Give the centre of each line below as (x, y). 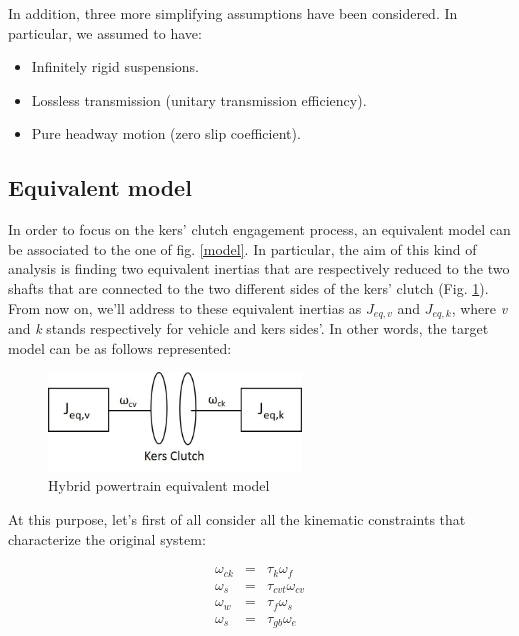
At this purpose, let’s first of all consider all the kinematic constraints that (237, 519)
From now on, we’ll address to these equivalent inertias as (185, 307)
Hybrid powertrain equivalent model (159, 485)
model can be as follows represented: (120, 347)
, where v (479, 307)
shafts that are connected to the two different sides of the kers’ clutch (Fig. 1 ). (248, 287)
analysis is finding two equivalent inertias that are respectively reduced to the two (259, 268)
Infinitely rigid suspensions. (115, 66)
